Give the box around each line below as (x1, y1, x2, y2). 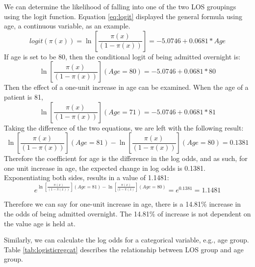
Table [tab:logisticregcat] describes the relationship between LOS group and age (4, 244, 244, 254)
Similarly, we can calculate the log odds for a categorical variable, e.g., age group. (4, 235, 249, 245)
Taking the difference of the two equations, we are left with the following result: (4, 122, 244, 133)
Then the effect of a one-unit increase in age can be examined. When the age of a (4, 82, 249, 92)
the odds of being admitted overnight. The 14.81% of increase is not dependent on (4, 209, 251, 219)
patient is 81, (4, 91, 43, 102)
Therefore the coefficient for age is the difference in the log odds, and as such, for (4, 153, 248, 163)
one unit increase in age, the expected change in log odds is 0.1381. (4, 162, 205, 173)
